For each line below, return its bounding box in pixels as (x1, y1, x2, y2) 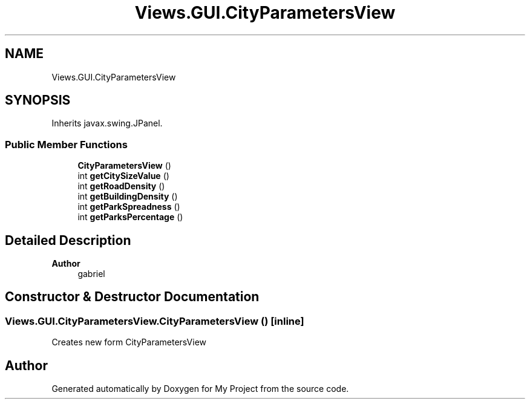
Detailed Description (5, 232, 131, 248)
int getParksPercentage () (77, 212, 183, 223)
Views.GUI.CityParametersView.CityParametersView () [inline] (5, 314, 304, 327)
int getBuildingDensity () (77, 191, 178, 202)
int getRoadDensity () (77, 181, 165, 192)
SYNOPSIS (5, 93, 71, 108)
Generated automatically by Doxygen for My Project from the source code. (51, 383, 349, 394)
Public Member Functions (5, 138, 128, 151)
